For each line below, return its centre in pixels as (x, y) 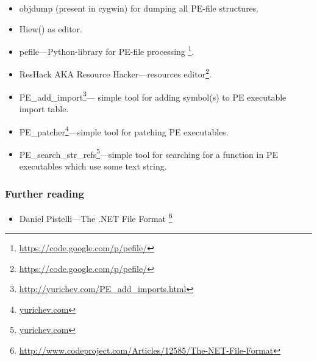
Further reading (45, 193)
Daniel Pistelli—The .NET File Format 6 (96, 217)
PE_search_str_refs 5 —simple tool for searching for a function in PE (148, 153)
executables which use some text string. (93, 166)
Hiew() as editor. (51, 28)
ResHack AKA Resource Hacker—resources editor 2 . (115, 73)
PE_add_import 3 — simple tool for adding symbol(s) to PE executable (153, 96)
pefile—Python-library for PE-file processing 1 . (107, 50)
